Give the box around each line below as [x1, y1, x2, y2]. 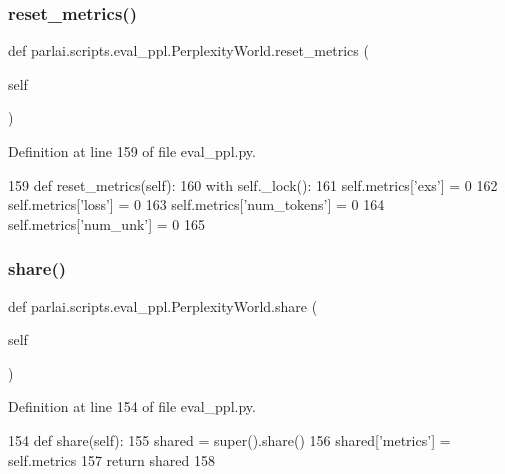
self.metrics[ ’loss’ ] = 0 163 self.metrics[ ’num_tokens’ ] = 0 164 [8, 194, 385, 215]
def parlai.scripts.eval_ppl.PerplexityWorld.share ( [8, 295, 318, 316]
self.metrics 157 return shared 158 [8, 449, 215, 470]
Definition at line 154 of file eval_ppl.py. [8, 396, 256, 417]
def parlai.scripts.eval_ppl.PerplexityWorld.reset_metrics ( [8, 40, 369, 61]
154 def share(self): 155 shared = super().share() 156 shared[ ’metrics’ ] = [8, 429, 451, 450]
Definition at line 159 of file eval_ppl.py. [8, 141, 256, 161]
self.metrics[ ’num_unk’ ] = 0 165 [8, 213, 206, 234]
